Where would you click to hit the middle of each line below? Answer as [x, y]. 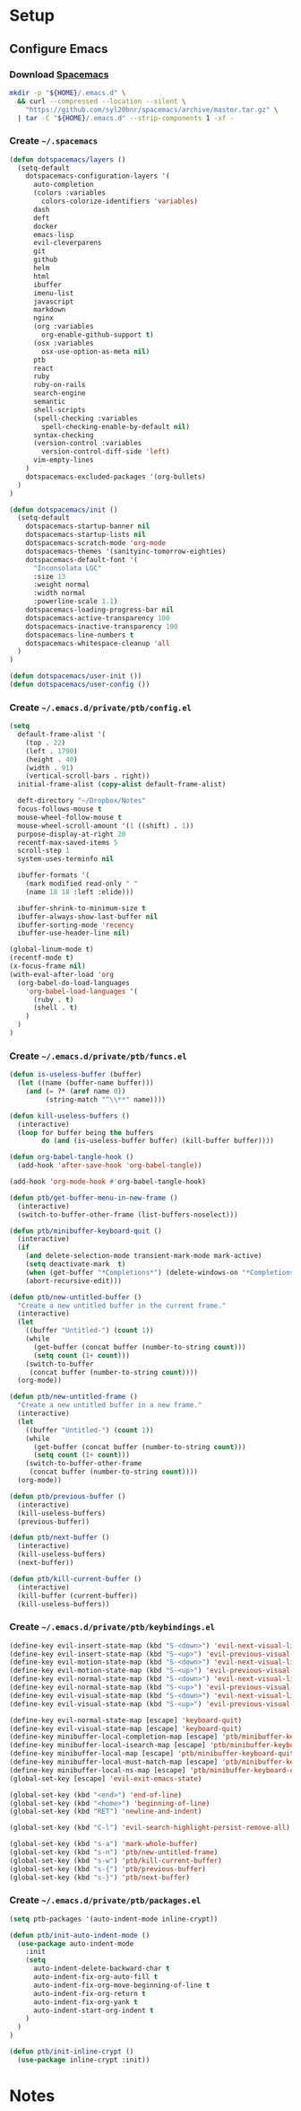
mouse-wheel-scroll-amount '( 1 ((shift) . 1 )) [106, 826]
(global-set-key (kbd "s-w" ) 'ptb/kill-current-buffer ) [116, 1860]
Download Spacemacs [59, 75]
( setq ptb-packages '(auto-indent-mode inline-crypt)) [114, 1919]
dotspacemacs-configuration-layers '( [98, 176]
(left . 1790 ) [52, 751]
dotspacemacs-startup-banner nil [88, 526]
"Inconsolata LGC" [67, 568]
